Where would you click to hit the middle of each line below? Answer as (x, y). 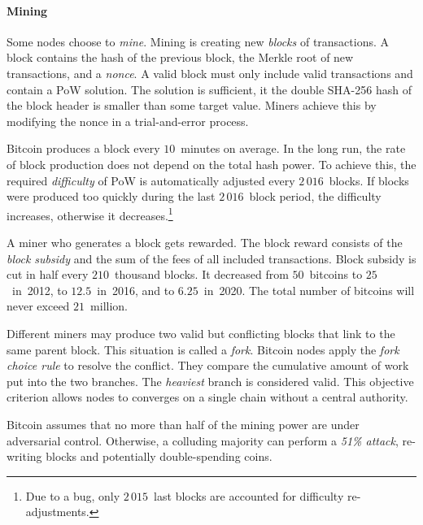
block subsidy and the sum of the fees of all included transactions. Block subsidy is (211, 258)
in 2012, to (39, 290)
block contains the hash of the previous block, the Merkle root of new (180, 57)
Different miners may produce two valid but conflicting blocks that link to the (201, 333)
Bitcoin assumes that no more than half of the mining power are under (183, 424)
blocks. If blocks (369, 180)
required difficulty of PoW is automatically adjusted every (151, 180)
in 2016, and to (136, 290)
